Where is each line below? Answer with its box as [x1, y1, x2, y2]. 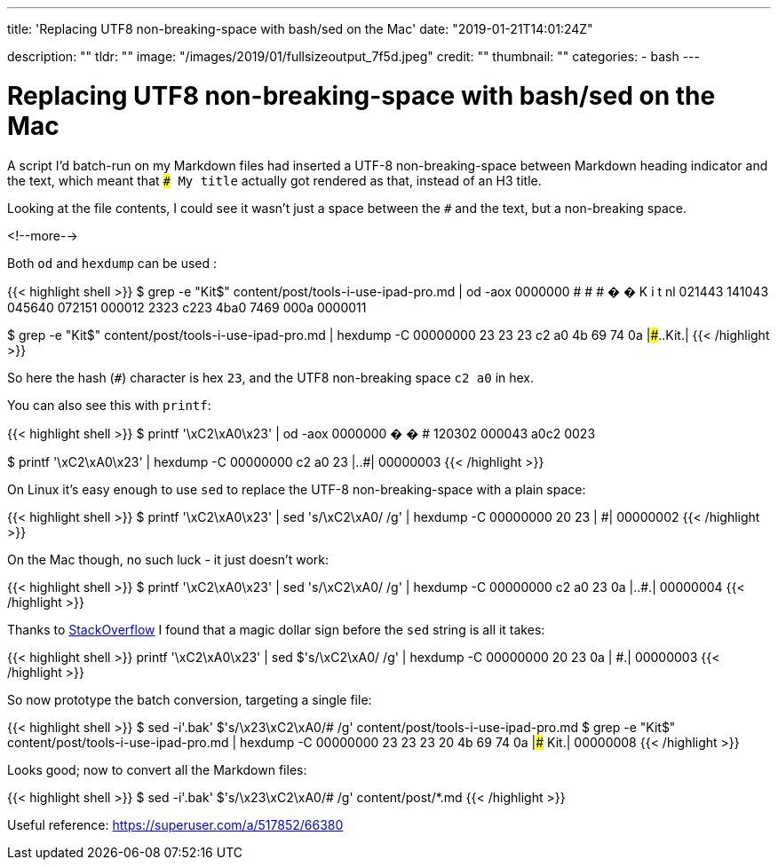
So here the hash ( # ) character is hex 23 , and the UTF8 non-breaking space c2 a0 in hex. [7, 369, 535, 385]
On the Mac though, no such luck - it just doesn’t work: [7, 551, 329, 567]
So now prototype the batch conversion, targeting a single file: [7, 691, 372, 707]
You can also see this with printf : [7, 397, 211, 413]
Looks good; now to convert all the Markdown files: [7, 761, 307, 777]
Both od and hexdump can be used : [7, 255, 218, 271]
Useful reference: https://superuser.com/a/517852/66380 [7, 816, 344, 832]
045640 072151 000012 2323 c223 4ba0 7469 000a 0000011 [7, 299, 367, 315]
